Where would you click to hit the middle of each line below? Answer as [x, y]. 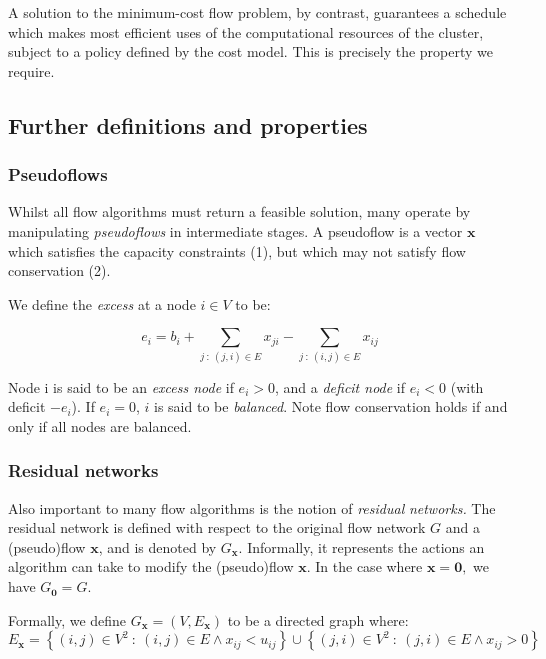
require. [31, 70]
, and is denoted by [157, 546]
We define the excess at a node [102, 303]
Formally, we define [67, 619]
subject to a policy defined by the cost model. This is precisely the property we [251, 51]
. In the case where [364, 566]
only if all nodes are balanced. [100, 425]
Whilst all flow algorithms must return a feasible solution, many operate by [239, 211]
